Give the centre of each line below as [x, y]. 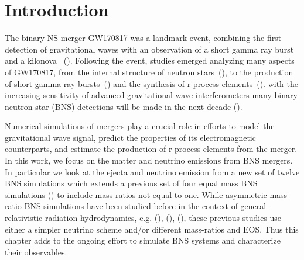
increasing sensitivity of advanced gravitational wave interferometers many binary [151, 95]
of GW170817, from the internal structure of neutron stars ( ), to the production [149, 72]
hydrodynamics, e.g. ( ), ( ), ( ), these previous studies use [181, 218]
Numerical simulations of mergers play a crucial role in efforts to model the [140, 126]
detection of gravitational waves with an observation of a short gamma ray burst [149, 49]
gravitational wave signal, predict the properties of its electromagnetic [130, 137]
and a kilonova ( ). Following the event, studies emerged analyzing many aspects [150, 60]
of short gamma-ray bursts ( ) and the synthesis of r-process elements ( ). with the [151, 83]
